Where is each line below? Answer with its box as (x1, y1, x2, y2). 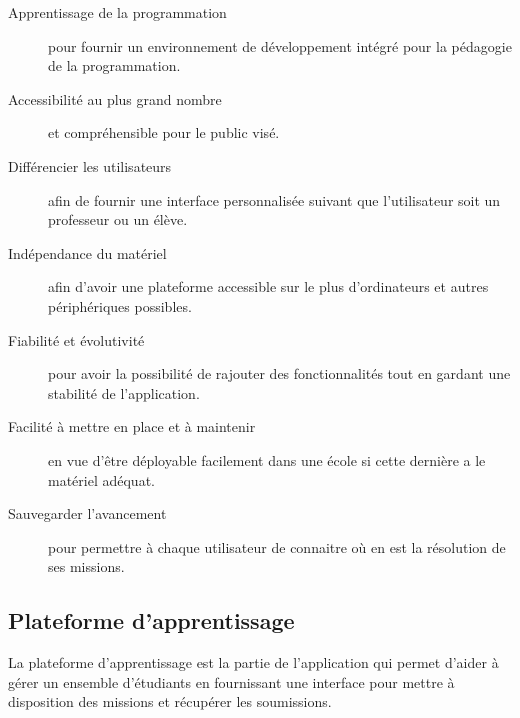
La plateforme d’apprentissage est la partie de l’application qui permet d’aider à (8, 652, 499, 673)
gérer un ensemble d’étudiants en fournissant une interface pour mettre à (8, 671, 455, 692)
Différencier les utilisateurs (8, 155, 172, 176)
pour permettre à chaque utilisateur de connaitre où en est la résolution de (48, 536, 506, 557)
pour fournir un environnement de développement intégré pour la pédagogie (48, 35, 512, 56)
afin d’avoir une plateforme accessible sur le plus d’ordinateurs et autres (48, 276, 489, 297)
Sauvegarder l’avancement (8, 503, 167, 524)
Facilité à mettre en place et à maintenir (8, 416, 256, 437)
